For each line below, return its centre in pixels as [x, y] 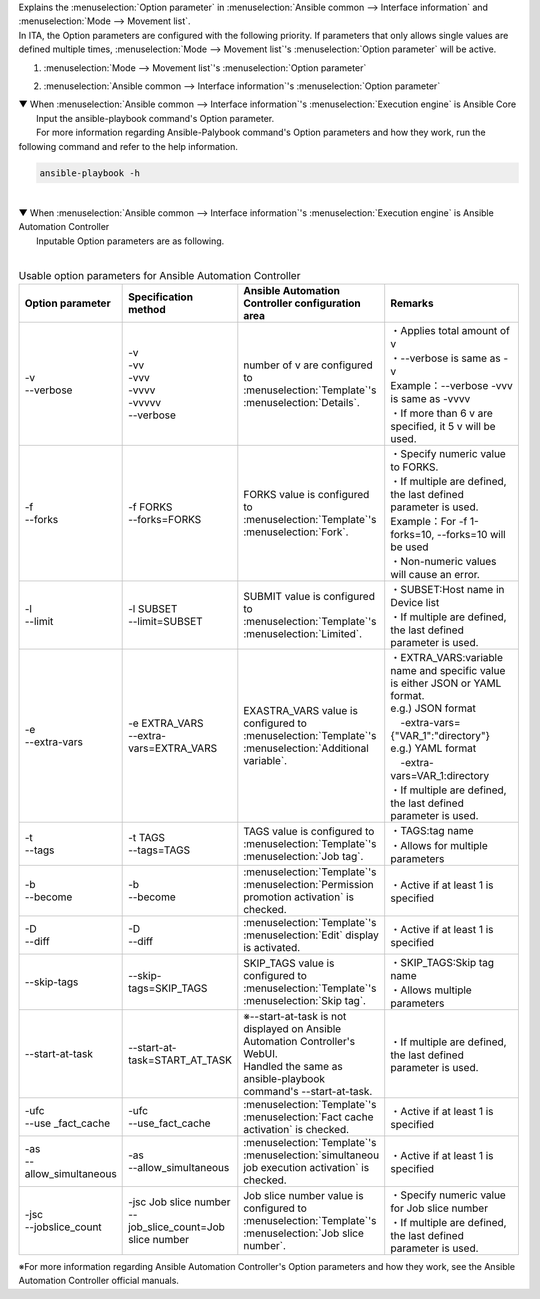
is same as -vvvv [430, 398]
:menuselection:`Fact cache [308, 1117]
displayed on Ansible [292, 1028]
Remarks [412, 303]
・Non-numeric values [443, 561]
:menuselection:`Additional [306, 748]
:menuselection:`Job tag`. [303, 856]
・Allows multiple [431, 990]
